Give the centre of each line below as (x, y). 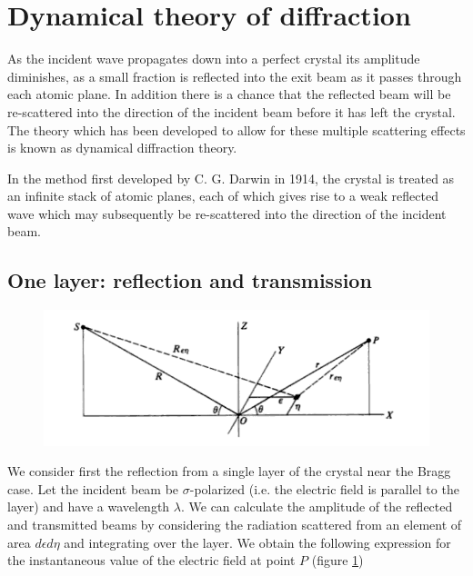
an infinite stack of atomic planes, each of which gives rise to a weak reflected (223, 196)
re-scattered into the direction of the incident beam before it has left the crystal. (231, 111)
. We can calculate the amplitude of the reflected (317, 506)
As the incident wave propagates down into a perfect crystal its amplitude (214, 59)
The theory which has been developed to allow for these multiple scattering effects (236, 129)
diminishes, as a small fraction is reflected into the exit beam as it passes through (235, 76)
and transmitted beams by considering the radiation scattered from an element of (235, 524)
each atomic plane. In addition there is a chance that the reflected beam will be (229, 94)
